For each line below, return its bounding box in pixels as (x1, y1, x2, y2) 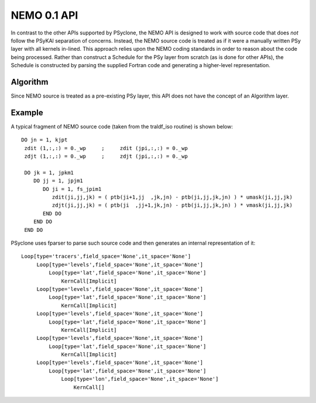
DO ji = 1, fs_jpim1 (43, 186, 102, 192)
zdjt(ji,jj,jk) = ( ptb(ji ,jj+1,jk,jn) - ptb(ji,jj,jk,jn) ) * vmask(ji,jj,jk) (51, 202, 293, 209)
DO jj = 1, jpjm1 (33, 178, 83, 184)
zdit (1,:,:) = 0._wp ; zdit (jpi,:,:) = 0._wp (24, 145, 188, 151)
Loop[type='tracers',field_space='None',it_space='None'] (21, 253, 191, 260)
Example (11, 107, 43, 117)
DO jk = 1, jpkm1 (24, 169, 74, 176)
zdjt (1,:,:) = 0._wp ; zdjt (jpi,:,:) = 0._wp (24, 153, 188, 160)
